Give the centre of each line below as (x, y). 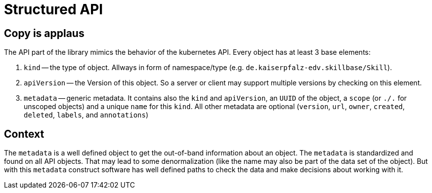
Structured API (54, 9)
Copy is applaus (44, 33)
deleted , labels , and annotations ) (86, 115)
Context (24, 134)
